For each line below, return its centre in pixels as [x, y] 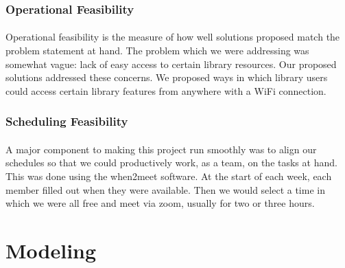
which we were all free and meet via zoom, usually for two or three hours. [160, 203]
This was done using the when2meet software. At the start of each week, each [169, 176]
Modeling [51, 250]
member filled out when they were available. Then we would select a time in [165, 189]
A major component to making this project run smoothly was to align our [161, 149]
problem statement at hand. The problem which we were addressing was [157, 51]
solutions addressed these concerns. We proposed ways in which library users [167, 77]
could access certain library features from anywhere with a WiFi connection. [166, 90]
